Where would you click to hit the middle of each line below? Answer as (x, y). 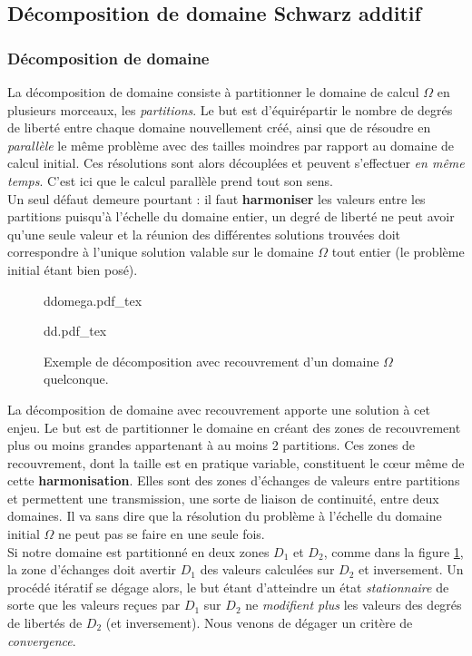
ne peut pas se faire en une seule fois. (161, 534)
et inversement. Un (411, 569)
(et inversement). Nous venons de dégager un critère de (259, 623)
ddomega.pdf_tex (93, 300)
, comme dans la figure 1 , (393, 551)
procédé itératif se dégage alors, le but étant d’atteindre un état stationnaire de (228, 587)
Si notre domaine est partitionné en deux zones (138, 551)
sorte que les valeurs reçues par (94, 605)
